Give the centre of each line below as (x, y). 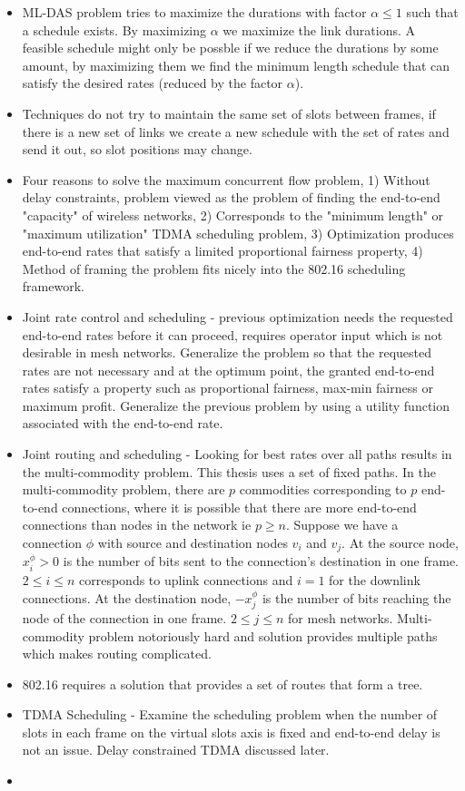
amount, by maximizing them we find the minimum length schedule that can (236, 65)
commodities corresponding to (323, 489)
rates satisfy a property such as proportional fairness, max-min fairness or (228, 388)
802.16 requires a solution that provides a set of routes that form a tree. (223, 684)
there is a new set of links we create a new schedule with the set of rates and (236, 131)
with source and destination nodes (193, 543)
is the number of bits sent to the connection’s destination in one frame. (261, 561)
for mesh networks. (341, 617)
